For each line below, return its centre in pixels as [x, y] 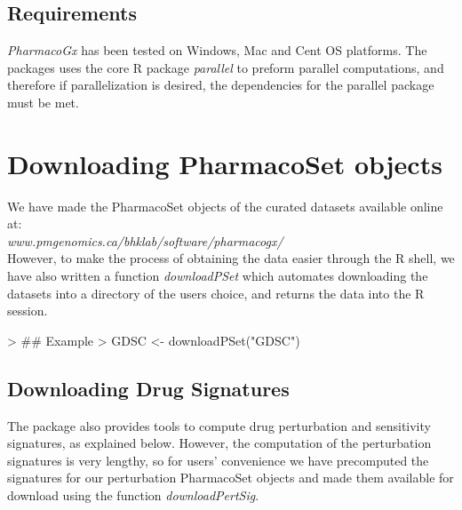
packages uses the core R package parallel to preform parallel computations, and [226, 67]
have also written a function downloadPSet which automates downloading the [218, 276]
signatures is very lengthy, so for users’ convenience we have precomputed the [218, 460]
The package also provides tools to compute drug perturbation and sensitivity [219, 425]
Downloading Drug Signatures [148, 388]
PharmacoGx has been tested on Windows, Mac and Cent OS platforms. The [217, 50]
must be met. [43, 102]
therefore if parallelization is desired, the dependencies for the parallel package [221, 85]
